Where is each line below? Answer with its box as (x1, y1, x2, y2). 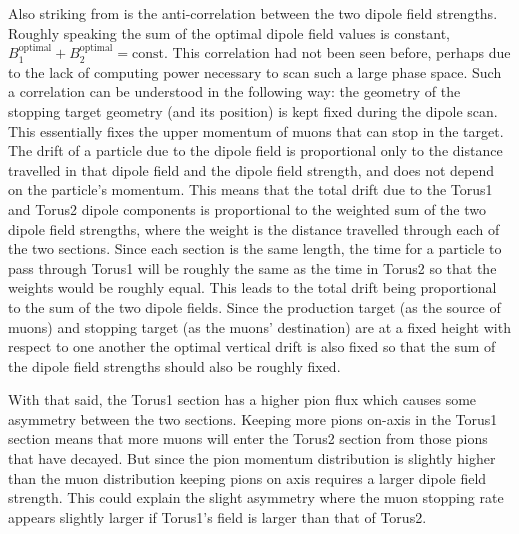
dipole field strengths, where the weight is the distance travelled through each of (8, 218, 500, 239)
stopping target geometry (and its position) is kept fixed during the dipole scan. (8, 100, 498, 121)
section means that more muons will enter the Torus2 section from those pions (8, 428, 488, 449)
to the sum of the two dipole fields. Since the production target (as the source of (8, 296, 501, 317)
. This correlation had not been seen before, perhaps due (163, 42, 511, 63)
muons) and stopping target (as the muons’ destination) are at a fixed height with (8, 316, 511, 337)
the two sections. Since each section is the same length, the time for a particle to (8, 238, 502, 259)
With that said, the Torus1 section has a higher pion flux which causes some (8, 389, 477, 410)
